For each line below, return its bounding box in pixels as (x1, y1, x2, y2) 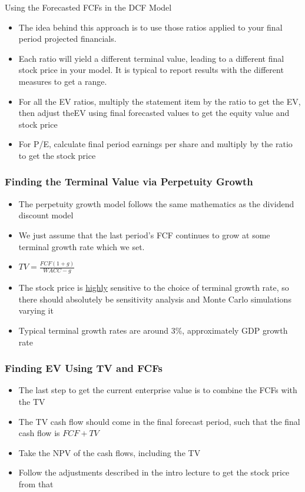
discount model (18, 209, 74, 221)
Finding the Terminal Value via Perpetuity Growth (5, 174, 253, 189)
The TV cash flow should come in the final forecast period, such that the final (18, 415, 300, 427)
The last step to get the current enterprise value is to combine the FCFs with (18, 384, 297, 396)
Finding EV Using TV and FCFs (5, 361, 163, 375)
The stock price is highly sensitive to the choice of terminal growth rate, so (18, 281, 289, 294)
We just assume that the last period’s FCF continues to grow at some (18, 228, 270, 241)
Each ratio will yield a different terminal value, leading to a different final (18, 52, 284, 64)
